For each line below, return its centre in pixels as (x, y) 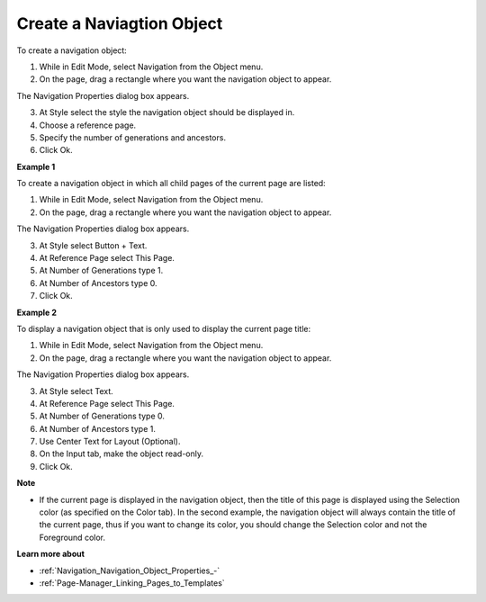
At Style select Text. (76, 391)
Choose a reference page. (88, 125)
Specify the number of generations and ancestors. (133, 137)
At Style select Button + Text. (93, 245)
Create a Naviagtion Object (120, 23)
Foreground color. (72, 537)
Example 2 (37, 312)
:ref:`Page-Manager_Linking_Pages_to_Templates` (132, 583)
